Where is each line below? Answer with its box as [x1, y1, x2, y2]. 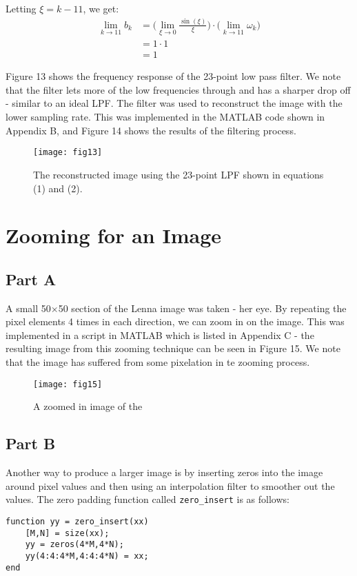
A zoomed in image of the [33, 399, 143, 413]
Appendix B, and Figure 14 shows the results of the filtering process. [6, 123, 296, 137]
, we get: [83, 1, 119, 15]
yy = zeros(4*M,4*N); [25, 539, 124, 550]
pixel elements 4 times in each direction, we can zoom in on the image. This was [6, 314, 345, 329]
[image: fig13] [33, 147, 103, 158]
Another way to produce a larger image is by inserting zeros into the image [6, 465, 323, 480]
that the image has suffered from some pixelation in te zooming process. [6, 355, 310, 369]
